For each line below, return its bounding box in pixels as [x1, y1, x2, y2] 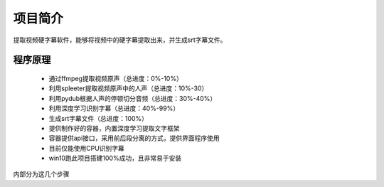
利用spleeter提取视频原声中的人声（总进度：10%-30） [48, 84, 208, 92]
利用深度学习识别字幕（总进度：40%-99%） [48, 104, 180, 113]
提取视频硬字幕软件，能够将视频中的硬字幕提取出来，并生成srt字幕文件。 [13, 36, 227, 44]
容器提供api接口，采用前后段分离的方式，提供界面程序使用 [48, 134, 220, 142]
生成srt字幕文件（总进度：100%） [48, 114, 149, 122]
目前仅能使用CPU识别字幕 [48, 144, 124, 152]
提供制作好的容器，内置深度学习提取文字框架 [48, 124, 180, 132]
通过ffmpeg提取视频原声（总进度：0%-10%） [48, 74, 183, 82]
